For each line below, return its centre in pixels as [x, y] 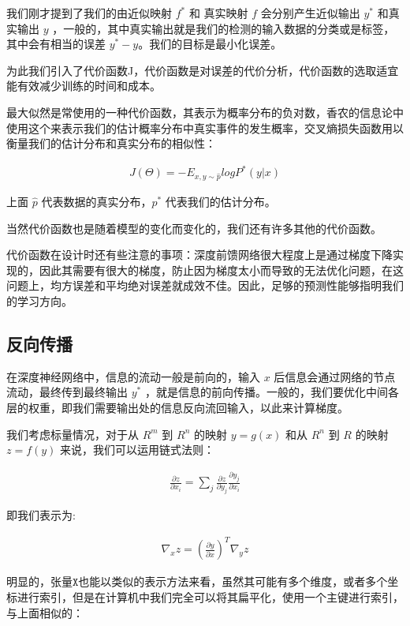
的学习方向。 [39, 301]
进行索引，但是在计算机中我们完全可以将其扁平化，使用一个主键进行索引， [210, 597]
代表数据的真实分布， [97, 202]
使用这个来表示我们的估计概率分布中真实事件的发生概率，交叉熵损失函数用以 [205, 127]
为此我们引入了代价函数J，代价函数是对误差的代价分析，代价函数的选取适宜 [203, 70]
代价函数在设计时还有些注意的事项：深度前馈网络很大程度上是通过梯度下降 [199, 255]
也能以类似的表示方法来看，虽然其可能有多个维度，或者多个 [233, 581]
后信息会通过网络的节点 [335, 376]
